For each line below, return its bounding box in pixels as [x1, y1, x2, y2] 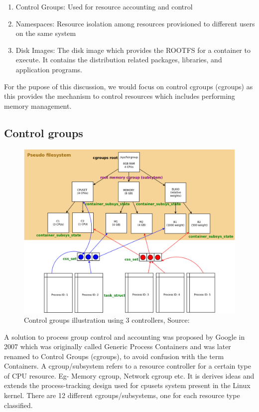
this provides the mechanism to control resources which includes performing [4, 91, 235, 101]
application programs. [15, 64, 82, 74]
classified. [4, 400, 33, 410]
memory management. [4, 100, 72, 111]
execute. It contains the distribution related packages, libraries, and [15, 54, 222, 65]
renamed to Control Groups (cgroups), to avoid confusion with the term [4, 351, 224, 361]
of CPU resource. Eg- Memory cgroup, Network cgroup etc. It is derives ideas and [4, 370, 255, 381]
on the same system [15, 28, 76, 38]
